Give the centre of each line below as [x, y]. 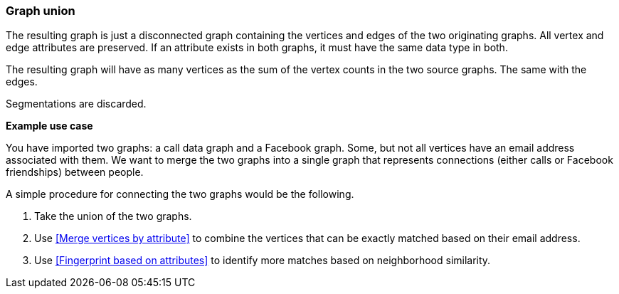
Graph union [41, 11]
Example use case [49, 126]
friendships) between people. [75, 172]
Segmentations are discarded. [76, 104]
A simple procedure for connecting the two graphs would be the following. [180, 194]
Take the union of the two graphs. [113, 216]
